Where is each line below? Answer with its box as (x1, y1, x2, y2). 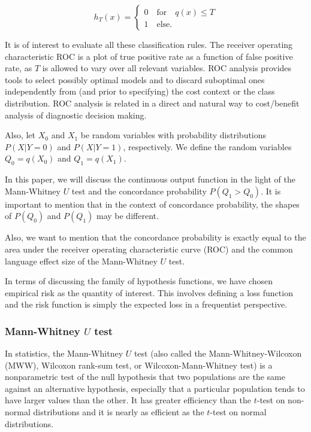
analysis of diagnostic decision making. (5, 108, 147, 121)
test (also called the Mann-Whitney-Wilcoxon (134, 347, 302, 360)
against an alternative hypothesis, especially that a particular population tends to (5, 382, 305, 394)
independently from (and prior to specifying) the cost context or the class (5, 85, 275, 98)
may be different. (96, 209, 159, 222)
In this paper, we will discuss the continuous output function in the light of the (5, 173, 296, 185)
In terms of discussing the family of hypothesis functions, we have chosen (5, 275, 273, 287)
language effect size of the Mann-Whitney (5, 254, 158, 267)
